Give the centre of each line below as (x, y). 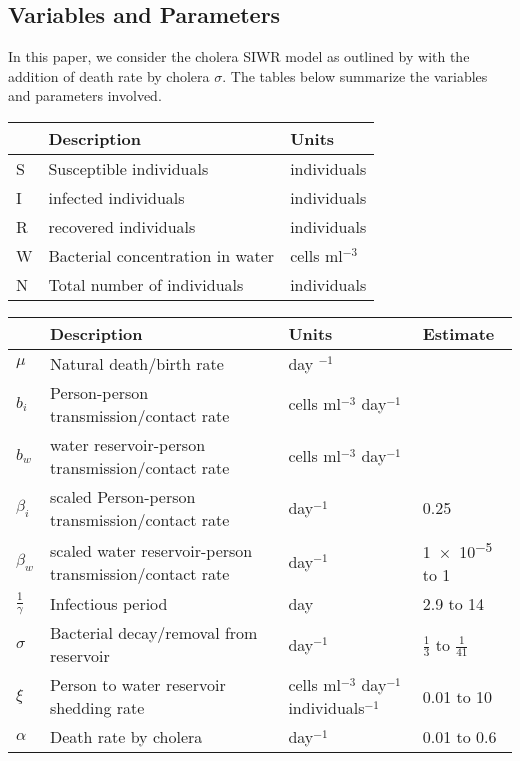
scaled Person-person (122, 496)
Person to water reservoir (137, 685)
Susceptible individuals (128, 168)
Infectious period (108, 604)
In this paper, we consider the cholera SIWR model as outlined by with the (239, 56)
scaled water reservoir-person (151, 550)
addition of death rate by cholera (109, 75)
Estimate (458, 333)
